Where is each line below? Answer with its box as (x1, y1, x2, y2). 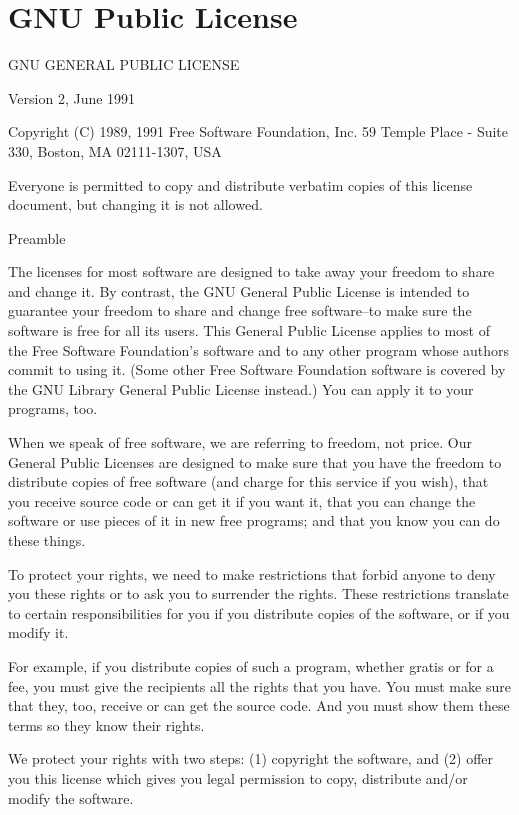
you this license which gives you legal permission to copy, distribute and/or (8, 767, 468, 788)
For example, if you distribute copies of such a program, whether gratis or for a (8, 655, 494, 676)
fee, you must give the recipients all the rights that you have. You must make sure (8, 675, 511, 696)
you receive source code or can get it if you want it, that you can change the (8, 490, 476, 511)
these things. (8, 530, 86, 550)
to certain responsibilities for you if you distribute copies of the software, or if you (8, 602, 510, 623)
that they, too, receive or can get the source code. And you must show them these (8, 695, 510, 716)
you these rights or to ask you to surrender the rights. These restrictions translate (8, 583, 509, 604)
